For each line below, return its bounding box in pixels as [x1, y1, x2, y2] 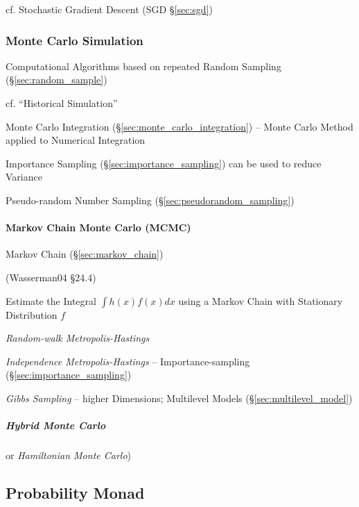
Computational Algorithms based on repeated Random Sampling [6, 58, 281, 73]
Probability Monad [6, 482, 145, 504]
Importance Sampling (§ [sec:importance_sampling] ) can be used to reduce [6, 156, 322, 170]
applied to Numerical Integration [6, 133, 146, 147]
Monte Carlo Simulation [6, 31, 143, 49]
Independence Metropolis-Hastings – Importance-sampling [6, 354, 250, 368]
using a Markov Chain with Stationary [178, 293, 343, 308]
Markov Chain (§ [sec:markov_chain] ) [6, 247, 164, 261]
